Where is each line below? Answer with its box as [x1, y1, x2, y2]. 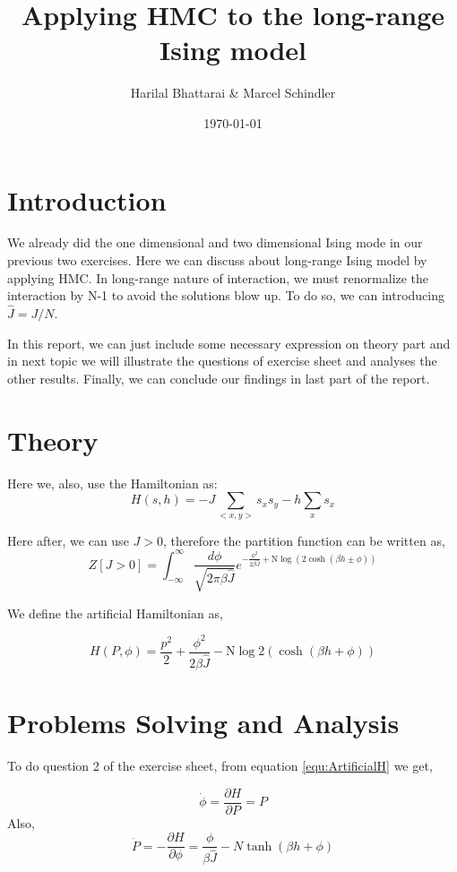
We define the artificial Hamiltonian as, [7, 603, 223, 622]
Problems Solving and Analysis [7, 704, 400, 740]
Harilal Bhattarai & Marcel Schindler [130, 83, 336, 102]
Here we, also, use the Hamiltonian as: [7, 473, 218, 492]
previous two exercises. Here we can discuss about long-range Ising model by [7, 251, 427, 270]
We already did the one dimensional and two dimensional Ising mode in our [7, 233, 423, 252]
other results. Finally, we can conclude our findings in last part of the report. [7, 368, 430, 387]
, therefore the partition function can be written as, [162, 531, 445, 549]
